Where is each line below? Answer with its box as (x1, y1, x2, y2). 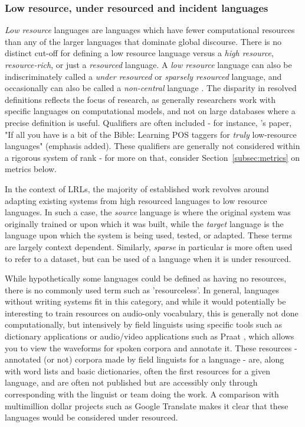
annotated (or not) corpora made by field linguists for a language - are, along (5, 353, 284, 365)
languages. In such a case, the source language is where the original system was (5, 206, 291, 218)
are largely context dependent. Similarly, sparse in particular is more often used (5, 240, 293, 253)
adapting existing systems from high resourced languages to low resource (5, 194, 267, 206)
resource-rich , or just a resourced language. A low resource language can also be (5, 59, 292, 70)
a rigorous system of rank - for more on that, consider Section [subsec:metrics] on (5, 151, 300, 163)
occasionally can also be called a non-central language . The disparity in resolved (5, 82, 297, 94)
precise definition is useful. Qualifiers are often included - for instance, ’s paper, (5, 116, 292, 128)
